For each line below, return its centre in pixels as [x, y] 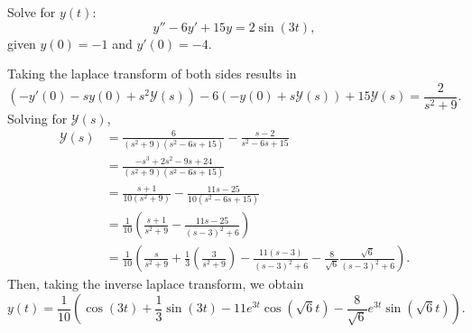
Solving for [37, 118]
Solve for [32, 12]
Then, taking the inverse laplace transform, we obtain [156, 284]
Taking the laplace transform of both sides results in [152, 74]
